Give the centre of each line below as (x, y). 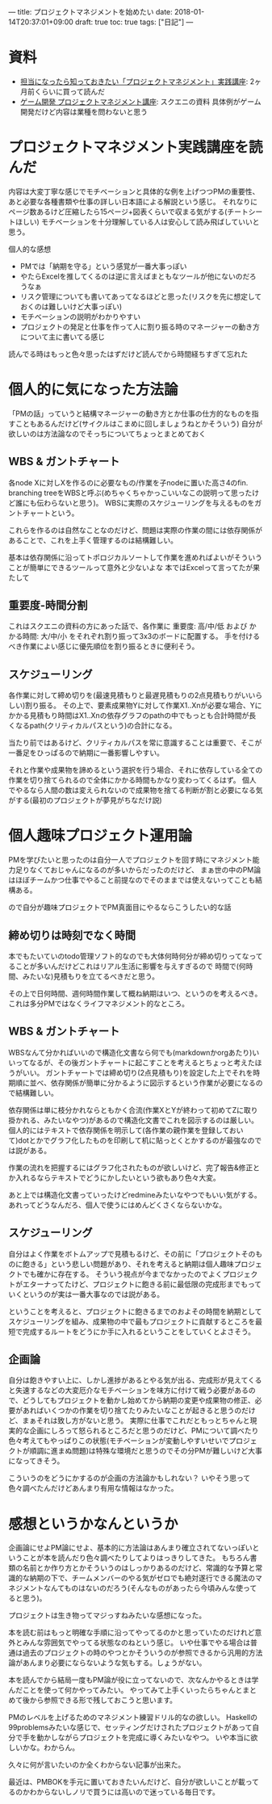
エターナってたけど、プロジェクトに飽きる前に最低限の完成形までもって (142, 1284)
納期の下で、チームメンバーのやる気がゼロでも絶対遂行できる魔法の (142, 1578)
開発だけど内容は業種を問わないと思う (84, 111)
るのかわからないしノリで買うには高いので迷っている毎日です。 (114, 1792)
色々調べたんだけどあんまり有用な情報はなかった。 (93, 1488)
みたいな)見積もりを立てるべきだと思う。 (91, 976)
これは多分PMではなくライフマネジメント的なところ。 (99, 1003)
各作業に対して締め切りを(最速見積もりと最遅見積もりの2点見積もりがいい (132, 695)
